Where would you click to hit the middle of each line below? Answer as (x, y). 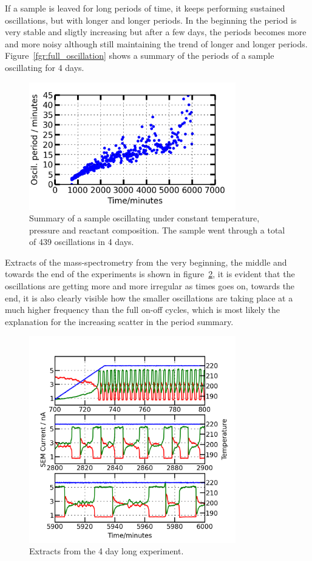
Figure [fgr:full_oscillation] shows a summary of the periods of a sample (140, 55)
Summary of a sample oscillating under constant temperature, (144, 218)
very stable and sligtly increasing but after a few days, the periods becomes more (156, 32)
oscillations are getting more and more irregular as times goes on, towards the (150, 286)
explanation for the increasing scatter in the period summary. (119, 321)
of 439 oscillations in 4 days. (82, 242)
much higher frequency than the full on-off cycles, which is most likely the (142, 310)
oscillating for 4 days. (45, 67)
